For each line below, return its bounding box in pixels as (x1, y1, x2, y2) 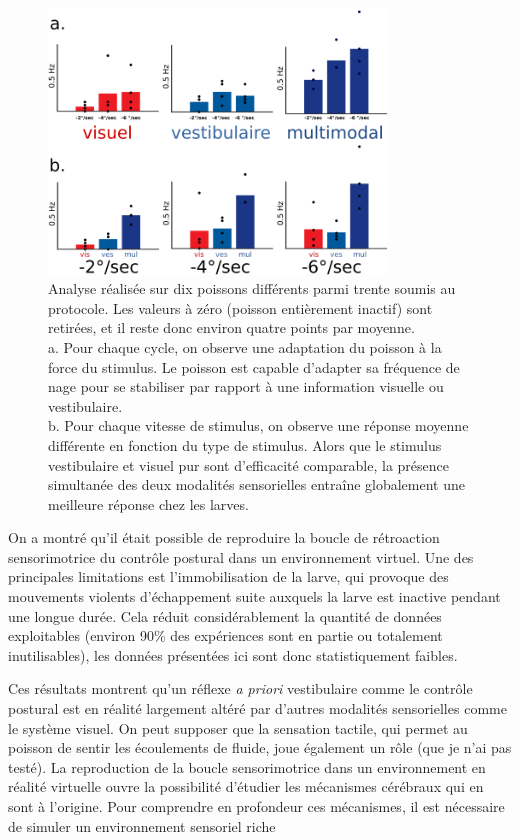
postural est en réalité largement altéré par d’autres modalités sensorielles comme (8, 698, 507, 719)
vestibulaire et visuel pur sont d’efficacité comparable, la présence (48, 454, 449, 475)
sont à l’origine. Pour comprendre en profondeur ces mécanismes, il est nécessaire (8, 796, 505, 816)
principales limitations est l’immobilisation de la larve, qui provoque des (8, 566, 449, 587)
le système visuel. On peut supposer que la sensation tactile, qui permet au (8, 717, 468, 738)
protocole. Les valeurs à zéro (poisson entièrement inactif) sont (48, 297, 433, 318)
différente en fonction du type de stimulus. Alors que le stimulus (48, 434, 442, 455)
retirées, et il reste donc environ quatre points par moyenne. (48, 317, 415, 338)
